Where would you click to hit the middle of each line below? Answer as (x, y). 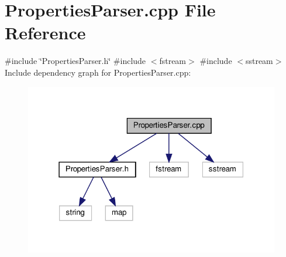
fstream (173, 61)
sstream (259, 61)
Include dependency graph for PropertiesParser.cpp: (98, 72)
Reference (45, 33)
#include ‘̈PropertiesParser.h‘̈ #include (75, 61)
